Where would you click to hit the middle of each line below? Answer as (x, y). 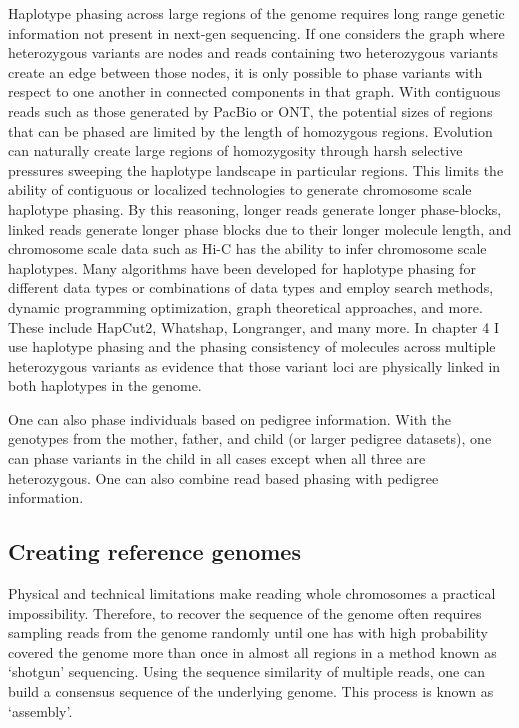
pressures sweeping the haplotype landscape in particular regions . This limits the (256, 169)
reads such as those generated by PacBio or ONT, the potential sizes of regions (250, 110)
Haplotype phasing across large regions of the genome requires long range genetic (256, 13)
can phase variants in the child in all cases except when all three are (217, 458)
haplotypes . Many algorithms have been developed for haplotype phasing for (242, 267)
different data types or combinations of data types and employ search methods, (251, 287)
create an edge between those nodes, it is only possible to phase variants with (245, 71)
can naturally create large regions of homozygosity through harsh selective (235, 150)
